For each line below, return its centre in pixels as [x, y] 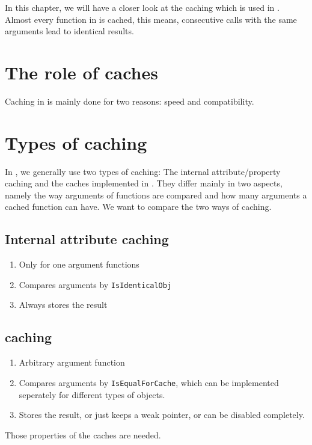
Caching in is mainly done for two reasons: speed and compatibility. [130, 101]
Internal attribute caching [87, 239]
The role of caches [81, 72]
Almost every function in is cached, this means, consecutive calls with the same [151, 19]
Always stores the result [63, 305]
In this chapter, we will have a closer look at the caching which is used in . [142, 7]
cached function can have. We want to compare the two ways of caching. [138, 207]
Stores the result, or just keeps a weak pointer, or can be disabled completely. [162, 415]
